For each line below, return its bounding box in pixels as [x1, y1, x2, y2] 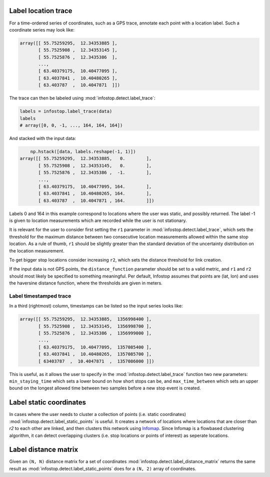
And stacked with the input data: [9, 135, 76, 141]
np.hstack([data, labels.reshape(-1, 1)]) [30, 148, 136, 154]
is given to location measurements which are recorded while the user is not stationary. [9, 217, 187, 223]
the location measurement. [9, 247, 64, 253]
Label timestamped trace [9, 292, 71, 299]
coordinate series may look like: [9, 26, 75, 32]
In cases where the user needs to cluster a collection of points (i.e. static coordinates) [9, 411, 186, 417]
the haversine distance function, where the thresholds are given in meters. [9, 280, 162, 286]
